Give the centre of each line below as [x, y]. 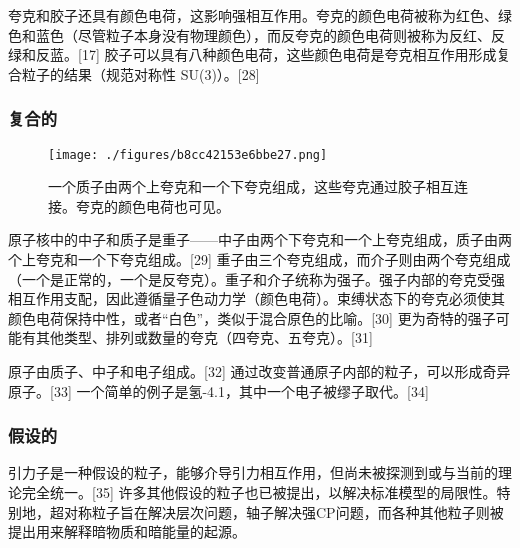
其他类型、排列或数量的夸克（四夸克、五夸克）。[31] [204, 337]
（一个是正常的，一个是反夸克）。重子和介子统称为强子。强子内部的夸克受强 [256, 278]
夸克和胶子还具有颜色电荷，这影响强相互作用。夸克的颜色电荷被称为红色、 [253, 15]
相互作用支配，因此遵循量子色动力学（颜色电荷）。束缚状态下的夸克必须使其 [256, 298]
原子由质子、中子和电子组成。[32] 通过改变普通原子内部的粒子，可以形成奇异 [259, 371]
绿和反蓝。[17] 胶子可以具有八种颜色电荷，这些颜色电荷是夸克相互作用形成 [252, 54]
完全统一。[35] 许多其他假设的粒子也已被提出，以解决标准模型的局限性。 [259, 492]
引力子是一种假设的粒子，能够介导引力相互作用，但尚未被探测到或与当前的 [253, 472]
